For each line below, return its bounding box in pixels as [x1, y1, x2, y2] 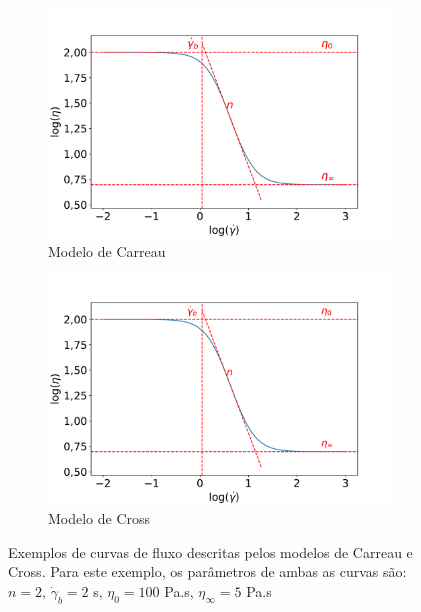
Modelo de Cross [48, 508, 151, 528]
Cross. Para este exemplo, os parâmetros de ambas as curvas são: [8, 561, 407, 582]
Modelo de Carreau [48, 240, 166, 261]
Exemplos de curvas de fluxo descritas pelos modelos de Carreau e [8, 541, 413, 562]
